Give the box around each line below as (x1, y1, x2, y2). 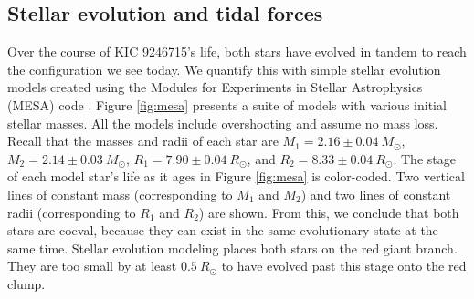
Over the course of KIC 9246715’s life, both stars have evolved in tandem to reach (7, 42, 467, 61)
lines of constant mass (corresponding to (7, 184, 233, 203)
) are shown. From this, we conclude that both (198, 202, 459, 222)
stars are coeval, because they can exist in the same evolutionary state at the (7, 221, 438, 240)
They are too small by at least (7, 256, 177, 275)
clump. (7, 273, 46, 293)
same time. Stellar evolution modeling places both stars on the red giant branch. (7, 238, 458, 257)
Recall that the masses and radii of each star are (7, 131, 279, 150)
